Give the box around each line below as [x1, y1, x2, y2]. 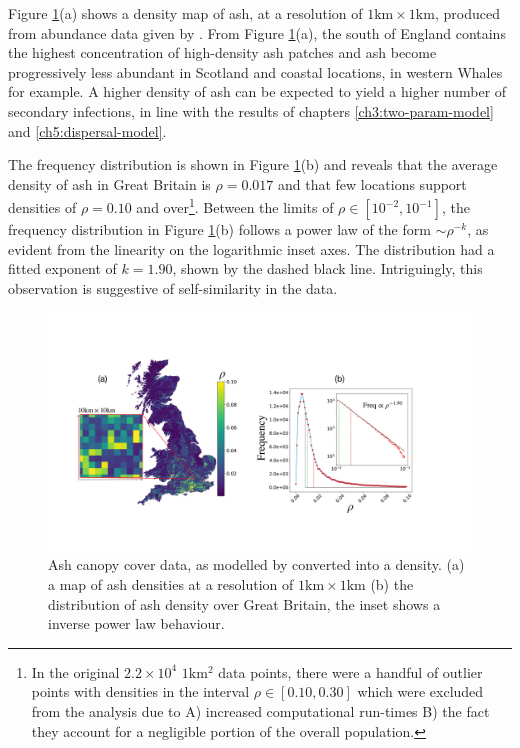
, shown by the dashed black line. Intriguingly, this [172, 258, 483, 279]
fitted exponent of [8, 258, 117, 279]
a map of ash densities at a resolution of [48, 574, 294, 595]
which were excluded [357, 681, 484, 702]
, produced [434, 3, 500, 23]
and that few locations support [277, 173, 467, 194]
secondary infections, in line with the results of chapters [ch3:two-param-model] [8, 100, 494, 121]
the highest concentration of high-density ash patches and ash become [8, 42, 437, 63]
